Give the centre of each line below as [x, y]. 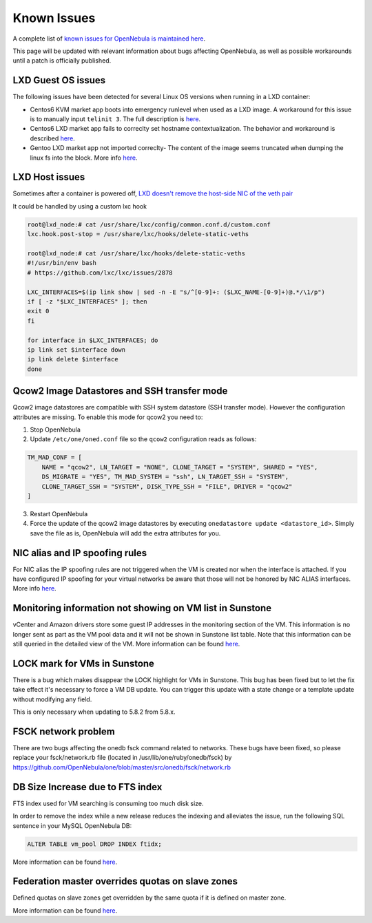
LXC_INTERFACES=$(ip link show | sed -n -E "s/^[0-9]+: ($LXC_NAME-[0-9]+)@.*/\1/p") [176, 292]
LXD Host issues [49, 177]
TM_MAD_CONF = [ [55, 457]
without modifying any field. [52, 699]
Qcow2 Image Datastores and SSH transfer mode [120, 391]
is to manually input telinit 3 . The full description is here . [115, 119]
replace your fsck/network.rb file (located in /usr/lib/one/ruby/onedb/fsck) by [122, 758]
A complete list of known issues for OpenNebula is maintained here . [109, 39]
